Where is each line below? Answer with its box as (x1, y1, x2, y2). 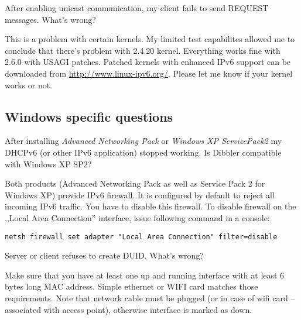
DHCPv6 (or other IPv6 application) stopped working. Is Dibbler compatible (5, 146, 282, 158)
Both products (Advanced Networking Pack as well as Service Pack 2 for (5, 177, 265, 190)
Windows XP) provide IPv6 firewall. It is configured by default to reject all (5, 188, 275, 201)
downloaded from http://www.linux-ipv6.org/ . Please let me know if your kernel (5, 67, 293, 79)
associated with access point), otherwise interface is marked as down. (5, 303, 252, 315)
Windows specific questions (5, 107, 173, 125)
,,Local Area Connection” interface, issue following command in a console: (5, 211, 270, 223)
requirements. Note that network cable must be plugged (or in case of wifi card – (5, 291, 295, 304)
